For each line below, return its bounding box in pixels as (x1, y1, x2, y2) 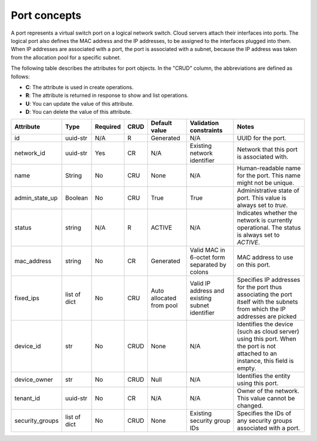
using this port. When (237, 335, 296, 343)
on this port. (237, 261, 271, 269)
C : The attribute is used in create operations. (25, 83, 134, 90)
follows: (11, 73, 30, 80)
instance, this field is (237, 357, 294, 365)
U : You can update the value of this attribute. (25, 100, 134, 107)
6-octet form (190, 253, 225, 261)
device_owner (14, 376, 53, 384)
